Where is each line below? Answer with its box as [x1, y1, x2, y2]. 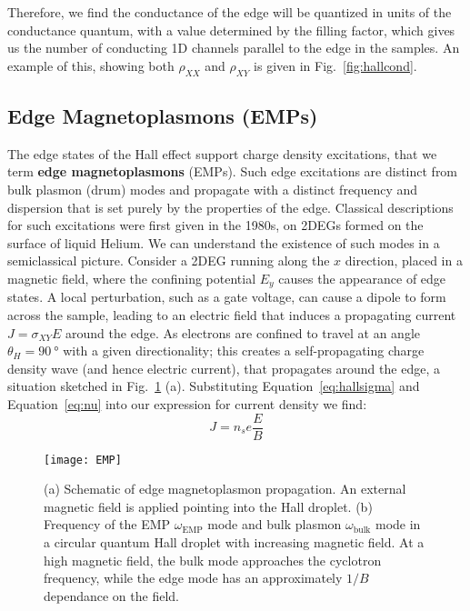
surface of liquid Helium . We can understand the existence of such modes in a [7, 233, 440, 252]
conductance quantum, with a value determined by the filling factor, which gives [7, 20, 455, 39]
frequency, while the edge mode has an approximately [44, 568, 343, 587]
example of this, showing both [7, 55, 175, 75]
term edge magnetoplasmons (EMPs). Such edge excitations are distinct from [7, 162, 458, 181]
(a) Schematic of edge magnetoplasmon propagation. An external [44, 479, 406, 498]
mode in [375, 515, 421, 534]
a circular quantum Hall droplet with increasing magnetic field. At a [44, 533, 425, 552]
